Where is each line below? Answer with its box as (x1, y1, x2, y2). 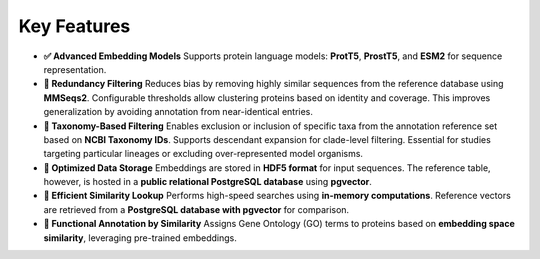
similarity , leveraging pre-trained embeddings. (43, 231, 237, 244)
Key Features (18, 15, 131, 37)
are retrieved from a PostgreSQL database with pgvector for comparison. (43, 203, 350, 215)
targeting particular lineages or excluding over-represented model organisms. (43, 148, 364, 160)
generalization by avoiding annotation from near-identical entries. (43, 106, 314, 118)
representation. (43, 63, 107, 75)
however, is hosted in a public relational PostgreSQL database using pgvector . (43, 176, 372, 188)
